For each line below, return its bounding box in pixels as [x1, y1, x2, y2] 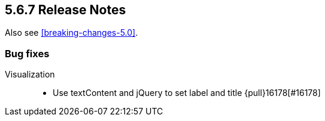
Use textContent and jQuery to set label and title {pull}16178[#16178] [53, 88, 321, 98]
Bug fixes [5, 47, 50, 60]
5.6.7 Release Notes [5, 2, 126, 17]
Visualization [5, 69, 55, 80]
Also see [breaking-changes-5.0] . [5, 27, 138, 38]
